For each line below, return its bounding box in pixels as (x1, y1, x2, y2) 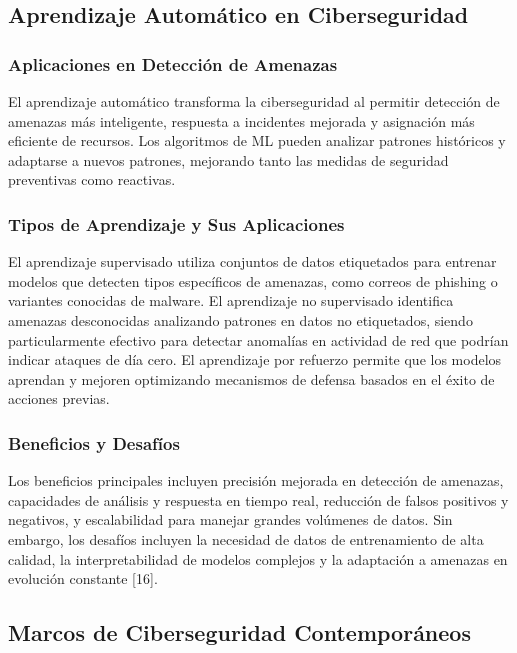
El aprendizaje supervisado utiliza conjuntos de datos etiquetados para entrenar (8, 251, 497, 272)
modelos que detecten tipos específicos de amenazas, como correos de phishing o (8, 270, 498, 291)
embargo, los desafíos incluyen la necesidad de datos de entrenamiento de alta (8, 528, 484, 549)
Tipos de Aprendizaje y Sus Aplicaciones (8, 211, 345, 236)
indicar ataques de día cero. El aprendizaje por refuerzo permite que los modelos (8, 349, 502, 370)
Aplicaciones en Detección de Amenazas (8, 51, 338, 76)
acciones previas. (8, 388, 110, 409)
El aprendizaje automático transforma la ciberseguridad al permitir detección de (8, 91, 500, 111)
